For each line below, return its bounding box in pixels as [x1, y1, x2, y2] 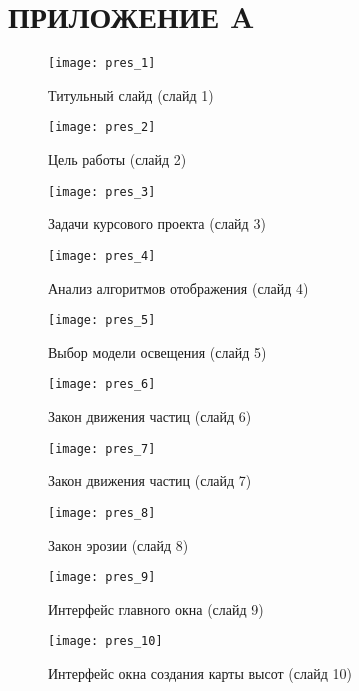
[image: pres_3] [48, 184, 156, 199]
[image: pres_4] [48, 248, 156, 263]
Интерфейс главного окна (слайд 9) [48, 598, 264, 619]
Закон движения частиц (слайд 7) [48, 470, 252, 491]
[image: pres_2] [48, 120, 156, 135]
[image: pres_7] [48, 441, 156, 456]
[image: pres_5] [48, 313, 156, 328]
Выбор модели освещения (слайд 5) [48, 341, 267, 362]
